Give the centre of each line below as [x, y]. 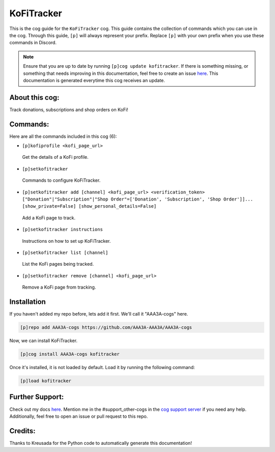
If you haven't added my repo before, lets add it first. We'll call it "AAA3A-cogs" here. [99, 314]
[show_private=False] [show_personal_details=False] [89, 206]
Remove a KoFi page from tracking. [59, 287]
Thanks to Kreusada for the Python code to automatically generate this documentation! [101, 443]
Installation [28, 302]
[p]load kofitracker [46, 381]
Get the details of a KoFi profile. [55, 157]
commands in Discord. [33, 43]
